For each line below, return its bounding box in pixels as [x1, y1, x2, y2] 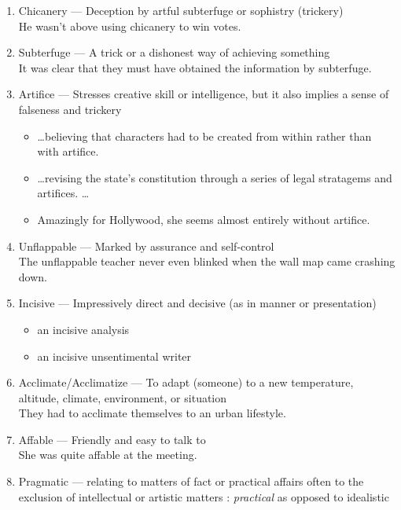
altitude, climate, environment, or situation [18, 389, 227, 405]
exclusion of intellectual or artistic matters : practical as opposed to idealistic [18, 488, 389, 504]
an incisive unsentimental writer [37, 347, 192, 364]
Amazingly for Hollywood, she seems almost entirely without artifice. [37, 211, 370, 227]
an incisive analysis [37, 321, 130, 337]
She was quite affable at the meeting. [18, 446, 197, 463]
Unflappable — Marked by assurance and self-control [18, 237, 274, 254]
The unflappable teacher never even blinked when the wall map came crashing [18, 253, 395, 270]
